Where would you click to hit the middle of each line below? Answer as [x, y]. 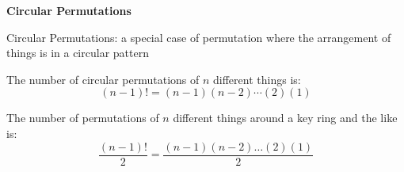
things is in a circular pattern [78, 53]
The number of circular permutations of [103, 79]
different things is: [257, 79]
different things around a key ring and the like [285, 118]
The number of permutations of [83, 118]
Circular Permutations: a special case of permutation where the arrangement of [199, 37]
